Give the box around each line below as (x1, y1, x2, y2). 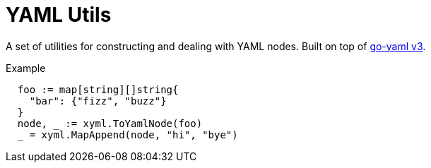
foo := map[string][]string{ (17, 83, 179, 95)
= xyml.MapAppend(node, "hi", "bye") (29, 128, 238, 140)
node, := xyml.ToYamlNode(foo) (17, 117, 203, 129)
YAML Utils (6, 3, 112, 27)
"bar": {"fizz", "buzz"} (29, 95, 167, 107)
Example (6, 61, 46, 74)
